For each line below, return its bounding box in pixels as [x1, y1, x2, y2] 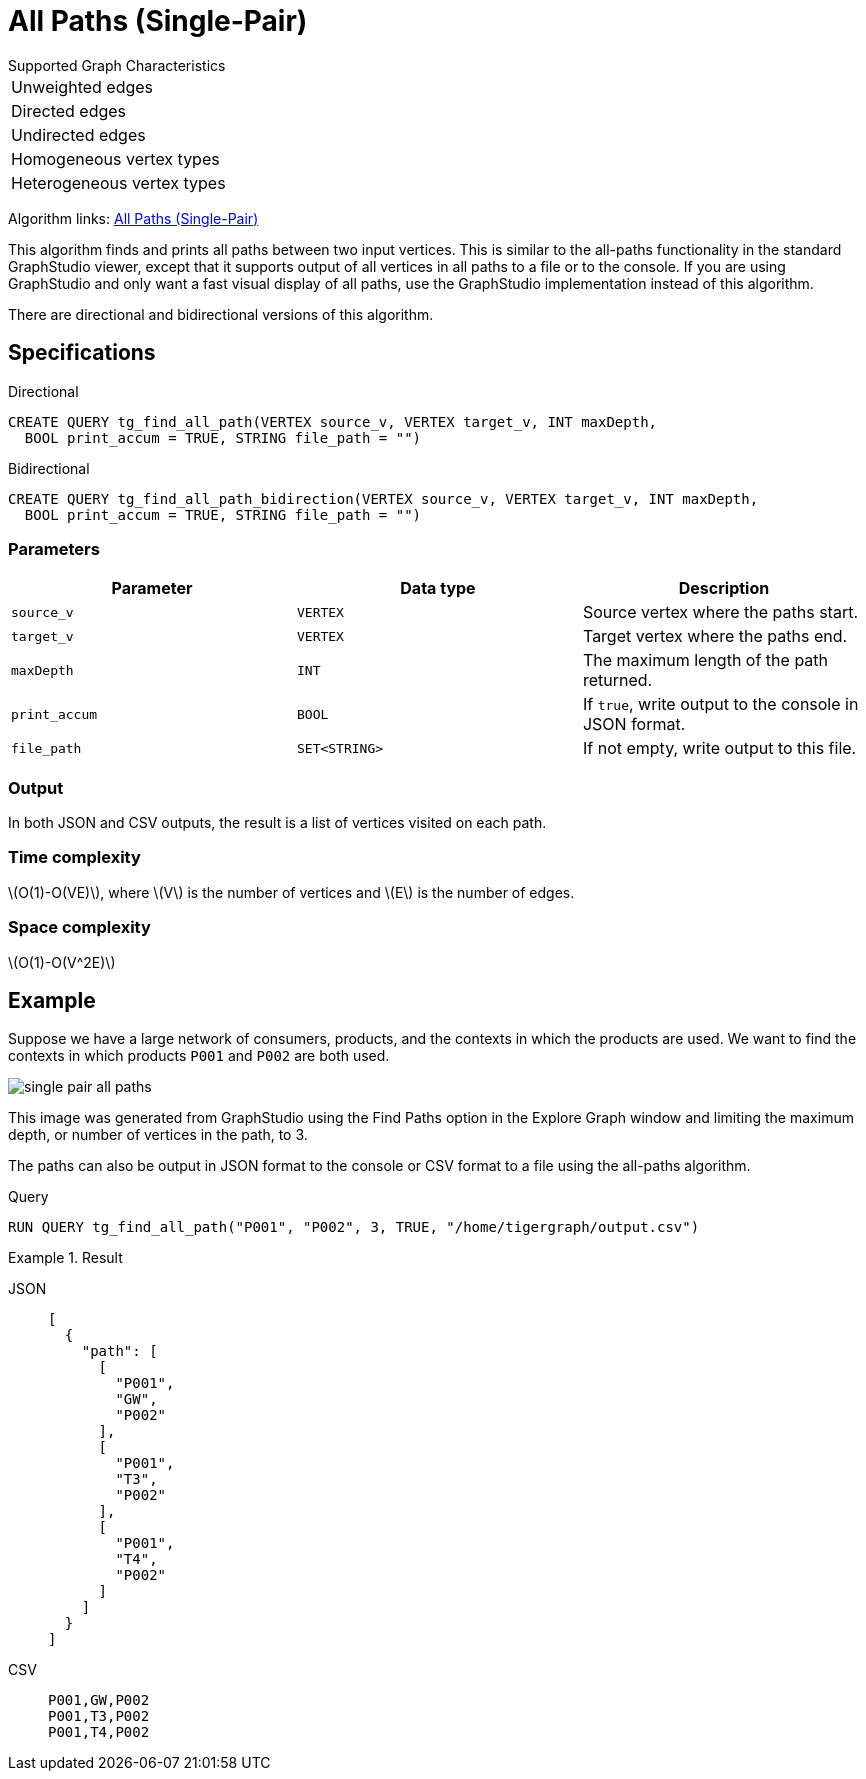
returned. [582, 670, 653, 691]
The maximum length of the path [582, 650, 829, 671]
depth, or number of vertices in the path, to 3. [8, 1126, 308, 1144]
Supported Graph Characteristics [8, 56, 226, 74]
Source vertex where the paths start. [582, 602, 859, 623]
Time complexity [8, 847, 141, 868]
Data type [400, 578, 476, 599]
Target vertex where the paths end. [582, 626, 848, 647]
